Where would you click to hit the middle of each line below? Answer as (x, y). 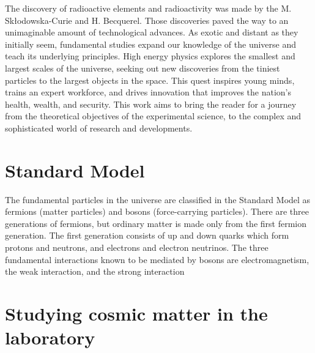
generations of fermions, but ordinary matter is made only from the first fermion (156, 223)
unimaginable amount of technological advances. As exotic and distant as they (152, 32)
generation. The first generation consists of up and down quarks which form (147, 235)
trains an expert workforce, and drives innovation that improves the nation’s (148, 92)
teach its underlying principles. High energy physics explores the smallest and (150, 56)
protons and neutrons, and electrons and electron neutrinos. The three (137, 247)
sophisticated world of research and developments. (99, 128)
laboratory (50, 337)
